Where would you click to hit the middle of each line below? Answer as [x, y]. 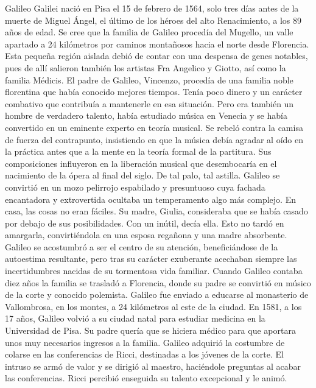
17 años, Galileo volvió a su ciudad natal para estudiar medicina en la [135, 318]
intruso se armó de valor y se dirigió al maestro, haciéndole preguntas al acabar [153, 366]
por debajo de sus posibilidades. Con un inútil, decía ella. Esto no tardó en [145, 223]
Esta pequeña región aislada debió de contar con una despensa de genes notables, [156, 56]
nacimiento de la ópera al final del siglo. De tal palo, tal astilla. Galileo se [142, 175]
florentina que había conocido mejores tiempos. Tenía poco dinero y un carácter [154, 92]
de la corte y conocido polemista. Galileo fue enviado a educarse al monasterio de [157, 295]
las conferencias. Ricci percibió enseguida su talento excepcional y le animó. [146, 378]
